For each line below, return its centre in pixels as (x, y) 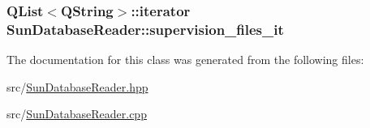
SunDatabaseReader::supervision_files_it (145, 29)
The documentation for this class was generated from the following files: (185, 60)
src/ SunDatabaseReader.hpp (77, 86)
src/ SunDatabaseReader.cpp (77, 114)
